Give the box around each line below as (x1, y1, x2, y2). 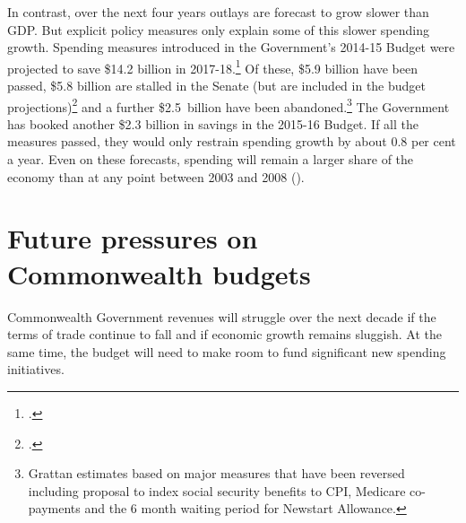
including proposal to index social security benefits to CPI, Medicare (28, 481, 406, 500)
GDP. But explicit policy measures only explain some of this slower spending (7, 20, 430, 39)
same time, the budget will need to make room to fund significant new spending (7, 342, 446, 361)
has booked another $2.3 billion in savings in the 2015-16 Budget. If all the (7, 114, 419, 133)
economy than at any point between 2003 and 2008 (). (7, 167, 305, 186)
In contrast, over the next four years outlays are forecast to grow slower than (7, 3, 429, 21)
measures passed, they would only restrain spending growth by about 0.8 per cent (7, 132, 456, 151)
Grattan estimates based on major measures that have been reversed (28, 464, 405, 483)
